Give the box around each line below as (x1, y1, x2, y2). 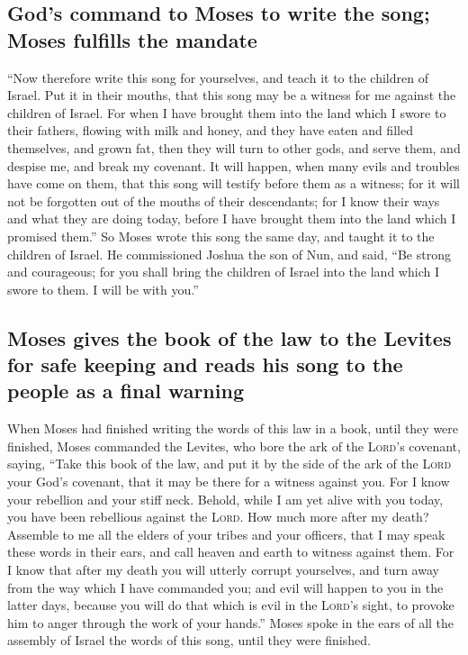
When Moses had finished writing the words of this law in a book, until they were (7, 419, 459, 438)
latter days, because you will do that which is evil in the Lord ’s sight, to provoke (7, 596, 454, 614)
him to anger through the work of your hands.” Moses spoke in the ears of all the (7, 613, 454, 632)
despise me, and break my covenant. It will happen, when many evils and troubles (7, 156, 460, 175)
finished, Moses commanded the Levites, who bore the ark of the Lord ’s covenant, (7, 436, 461, 455)
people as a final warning (7, 377, 244, 405)
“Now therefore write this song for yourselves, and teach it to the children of (7, 68, 428, 86)
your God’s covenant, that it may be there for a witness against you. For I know (7, 472, 450, 491)
